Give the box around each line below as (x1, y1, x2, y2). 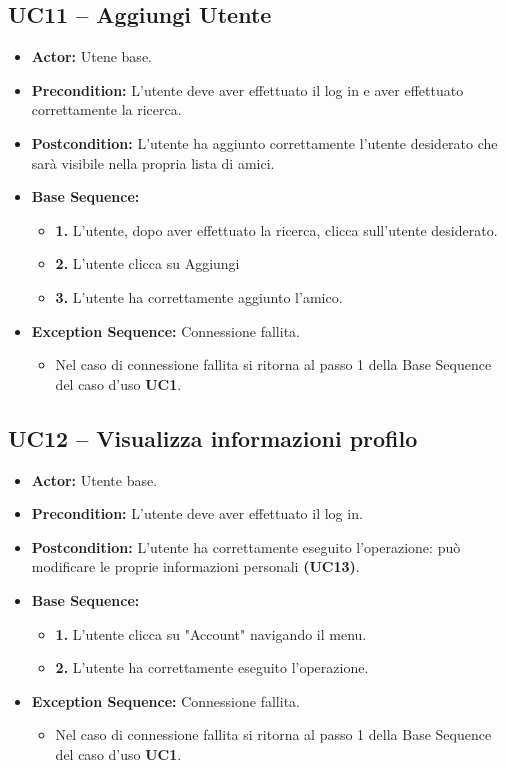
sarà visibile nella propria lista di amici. (31, 152, 275, 173)
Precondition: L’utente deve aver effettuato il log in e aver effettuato (31, 79, 464, 100)
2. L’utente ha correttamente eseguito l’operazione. (55, 657, 369, 678)
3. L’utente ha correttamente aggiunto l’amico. (55, 286, 343, 307)
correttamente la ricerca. (31, 99, 182, 120)
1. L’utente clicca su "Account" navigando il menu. (55, 623, 367, 644)
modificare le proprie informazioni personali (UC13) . (31, 556, 360, 577)
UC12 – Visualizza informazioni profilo (8, 422, 418, 453)
